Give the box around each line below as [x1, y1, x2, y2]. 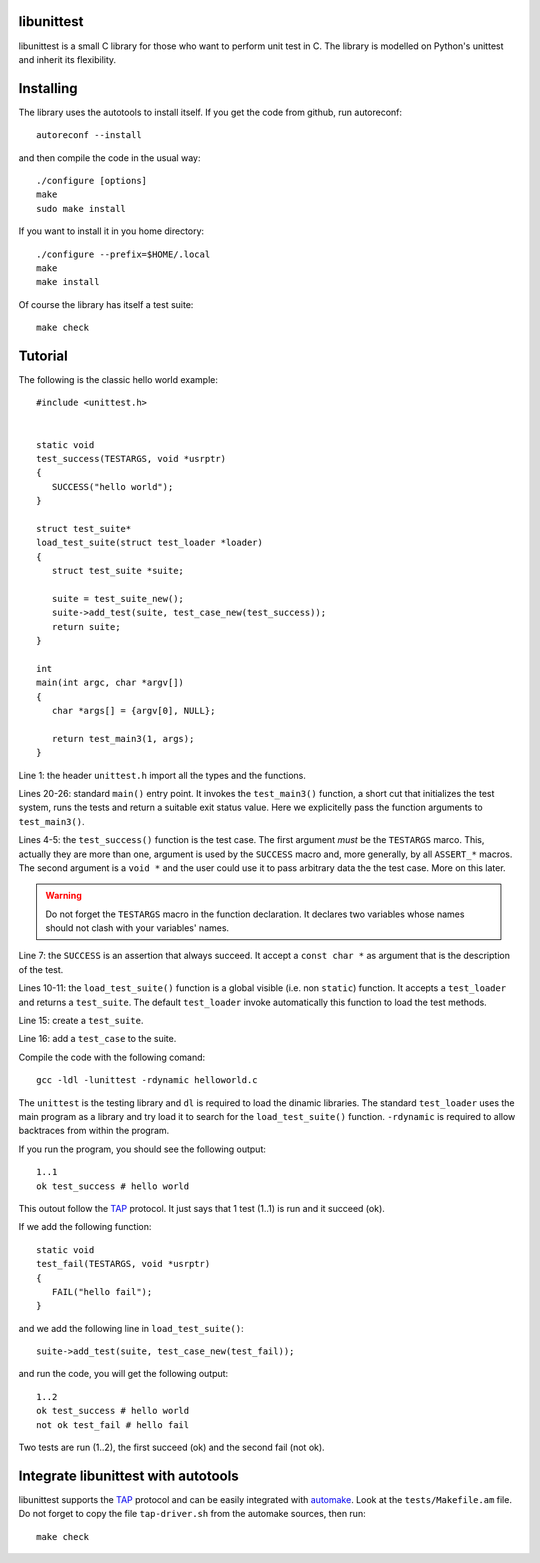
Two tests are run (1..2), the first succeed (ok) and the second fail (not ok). [18, 1441, 325, 1454]
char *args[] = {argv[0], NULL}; [51, 705, 216, 716]
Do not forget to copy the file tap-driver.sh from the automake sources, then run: [18, 1508, 366, 1520]
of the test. [18, 963, 64, 975]
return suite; [51, 621, 121, 632]
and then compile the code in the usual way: [18, 151, 201, 164]
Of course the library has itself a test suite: [18, 298, 194, 310]
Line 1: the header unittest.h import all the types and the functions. [18, 769, 307, 781]
